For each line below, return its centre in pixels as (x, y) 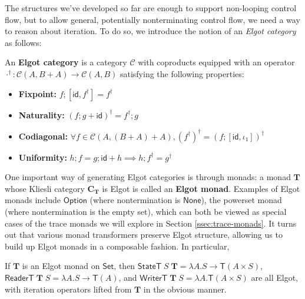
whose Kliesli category (45, 188)
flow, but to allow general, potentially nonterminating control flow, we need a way (152, 19)
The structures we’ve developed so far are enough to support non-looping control (151, 8)
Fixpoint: (38, 93)
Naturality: (42, 114)
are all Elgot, (274, 277)
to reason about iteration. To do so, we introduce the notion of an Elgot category (150, 31)
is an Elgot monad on (61, 266)
